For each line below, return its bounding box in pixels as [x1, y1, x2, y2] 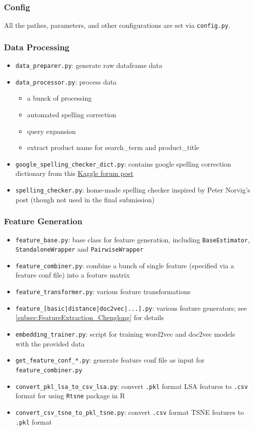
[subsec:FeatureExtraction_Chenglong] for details [15, 312, 164, 322]
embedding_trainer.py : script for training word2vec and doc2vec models [15, 328, 235, 339]
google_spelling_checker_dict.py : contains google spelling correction [15, 158, 231, 169]
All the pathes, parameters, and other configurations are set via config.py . [4, 20, 231, 30]
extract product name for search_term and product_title [27, 142, 200, 152]
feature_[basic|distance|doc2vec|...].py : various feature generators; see [15, 302, 247, 313]
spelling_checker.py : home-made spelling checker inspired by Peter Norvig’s [15, 185, 251, 195]
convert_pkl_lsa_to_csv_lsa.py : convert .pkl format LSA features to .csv [15, 381, 248, 391]
